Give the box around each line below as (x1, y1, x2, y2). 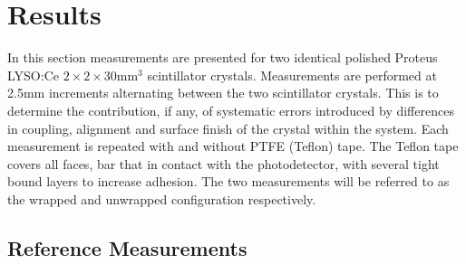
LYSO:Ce (7, 65, 59, 84)
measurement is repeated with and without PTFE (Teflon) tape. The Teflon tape (7, 137, 459, 156)
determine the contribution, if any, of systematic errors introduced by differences (7, 100, 454, 119)
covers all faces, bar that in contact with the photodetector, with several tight (7, 154, 440, 173)
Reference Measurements (7, 233, 248, 261)
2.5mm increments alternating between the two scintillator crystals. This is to (7, 83, 439, 102)
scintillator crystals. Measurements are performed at (147, 65, 437, 84)
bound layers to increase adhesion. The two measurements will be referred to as (7, 172, 450, 191)
